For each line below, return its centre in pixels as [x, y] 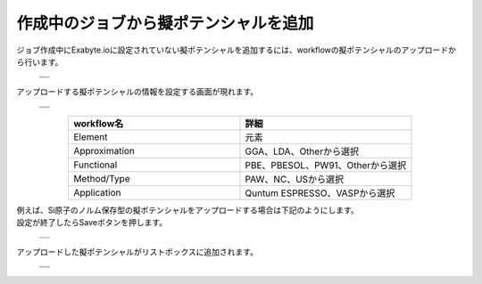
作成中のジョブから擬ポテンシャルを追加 [165, 23]
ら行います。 [40, 61]
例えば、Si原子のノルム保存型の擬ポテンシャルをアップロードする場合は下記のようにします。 [187, 210]
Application [97, 192]
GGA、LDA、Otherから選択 [302, 151]
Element [90, 136]
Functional [95, 165]
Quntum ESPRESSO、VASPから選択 [320, 193]
